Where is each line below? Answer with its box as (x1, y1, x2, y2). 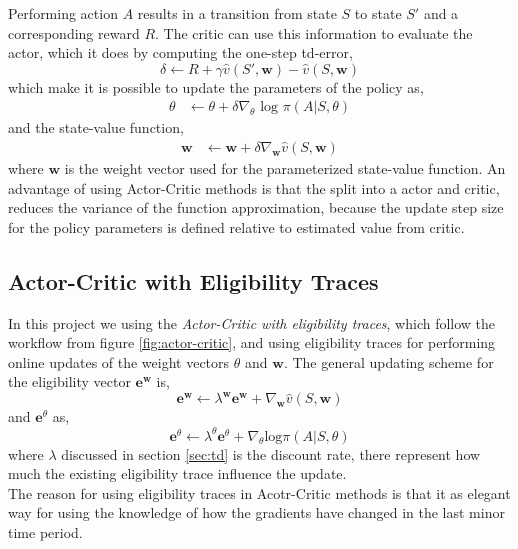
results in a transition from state (137, 3, 337, 23)
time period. (8, 521, 83, 542)
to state (354, 3, 402, 23)
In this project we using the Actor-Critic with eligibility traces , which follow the (8, 312, 496, 333)
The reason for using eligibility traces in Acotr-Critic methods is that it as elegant (8, 482, 511, 503)
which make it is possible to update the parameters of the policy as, (8, 76, 424, 97)
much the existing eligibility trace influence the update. (8, 463, 347, 484)
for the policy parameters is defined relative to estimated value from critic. (8, 216, 465, 237)
